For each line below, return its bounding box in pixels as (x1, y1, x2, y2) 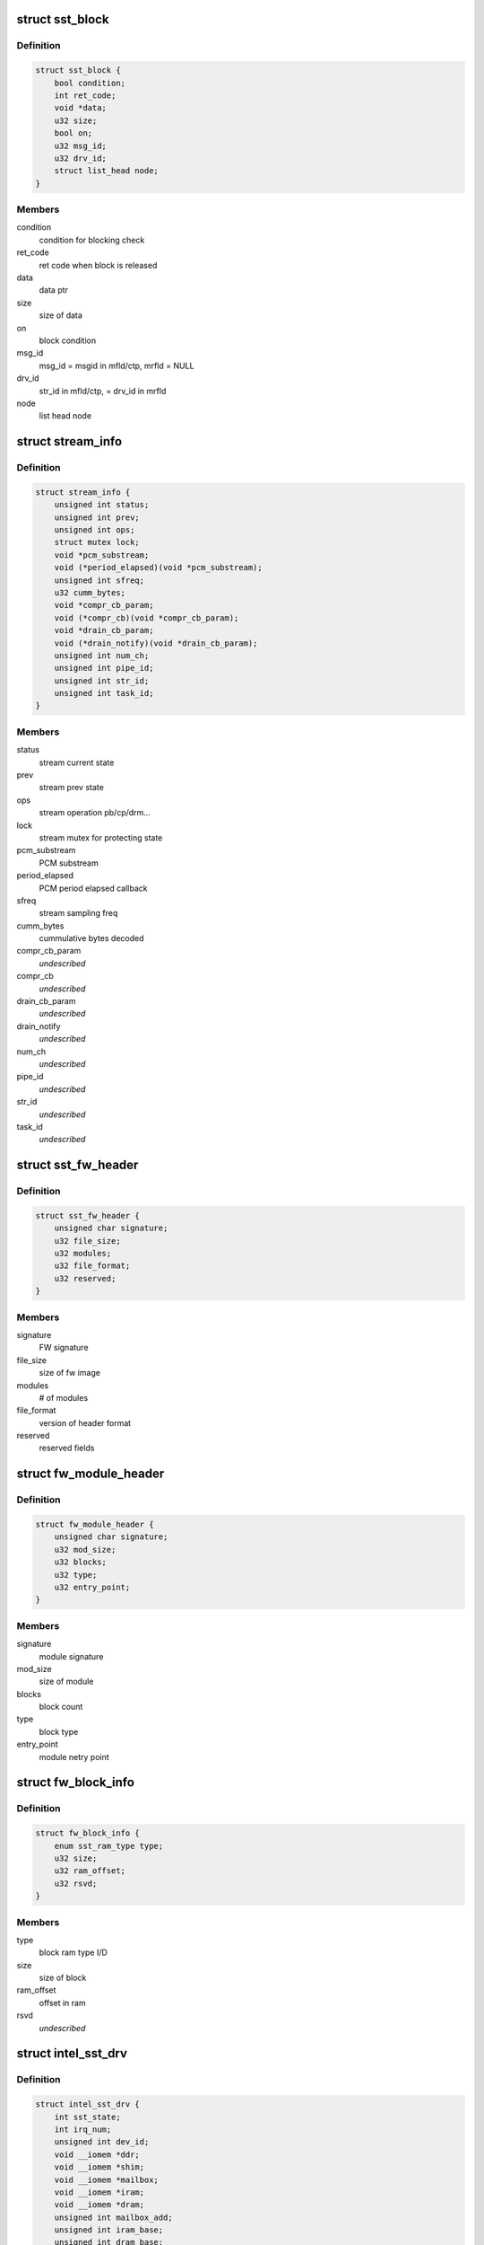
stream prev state (39, 782, 105, 793)
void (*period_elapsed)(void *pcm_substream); (54, 562, 264, 573)
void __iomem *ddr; (54, 2149, 141, 2160)
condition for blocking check (39, 234, 145, 245)
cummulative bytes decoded (39, 933, 144, 944)
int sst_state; (54, 2111, 121, 2122)
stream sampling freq (39, 908, 118, 919)
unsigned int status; (54, 499, 150, 510)
